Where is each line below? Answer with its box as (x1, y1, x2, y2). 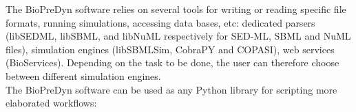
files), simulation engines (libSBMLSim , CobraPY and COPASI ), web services (6, 42, 335, 56)
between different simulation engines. (6, 68, 161, 83)
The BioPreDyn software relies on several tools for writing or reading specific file (6, 2, 346, 16)
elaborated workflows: (6, 96, 97, 110)
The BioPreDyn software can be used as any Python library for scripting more (6, 82, 337, 96)
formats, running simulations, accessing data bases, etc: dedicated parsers (6, 15, 315, 29)
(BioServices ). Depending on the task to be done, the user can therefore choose (6, 55, 339, 70)
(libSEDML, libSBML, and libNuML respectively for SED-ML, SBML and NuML (6, 29, 351, 43)
